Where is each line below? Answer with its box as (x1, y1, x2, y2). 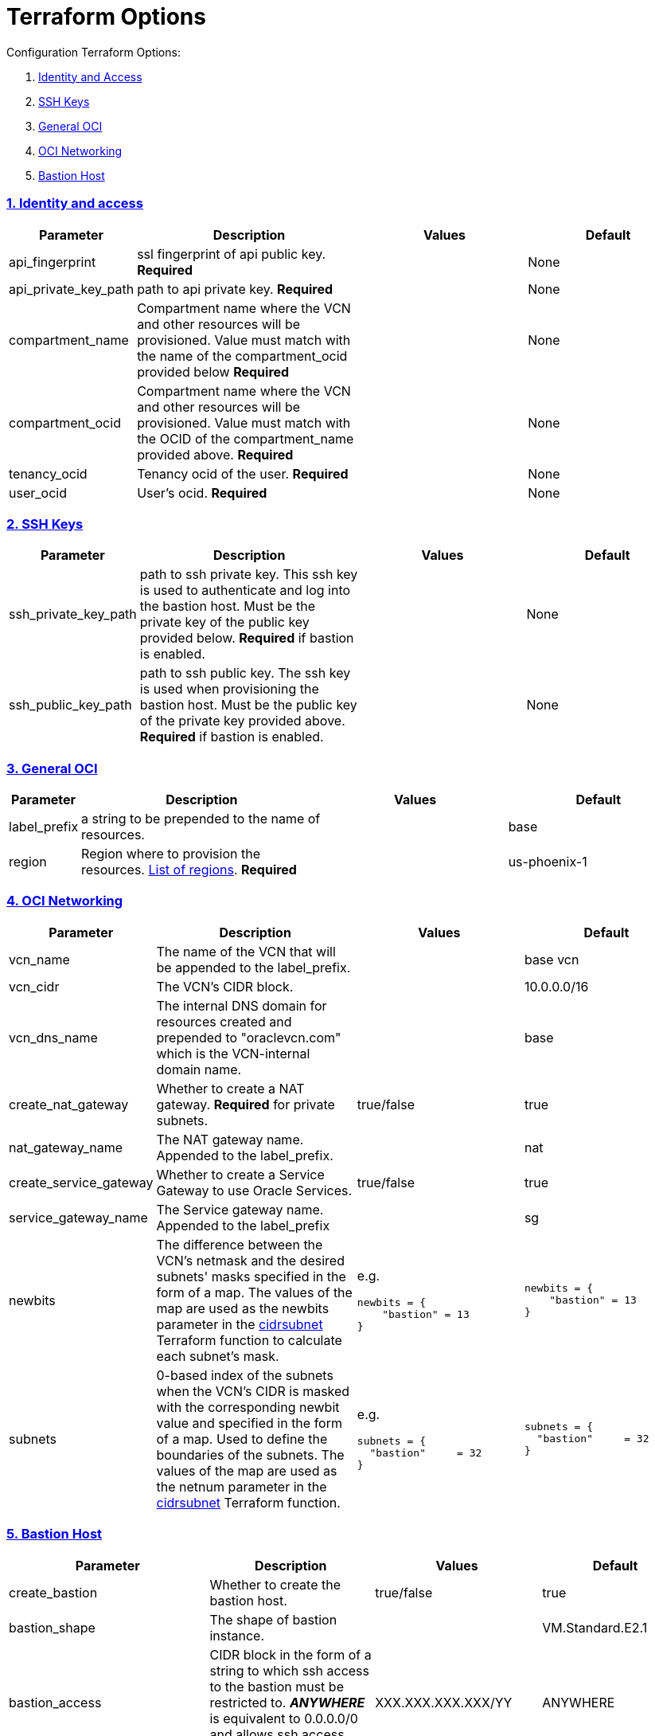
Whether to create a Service (156, 1166, 325, 1183)
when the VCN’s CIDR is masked (156, 1382, 350, 1399)
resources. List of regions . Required (81, 862, 297, 878)
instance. (209, 1627, 265, 1644)
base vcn (524, 951, 579, 968)
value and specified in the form (156, 1414, 342, 1431)
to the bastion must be (209, 1678, 344, 1695)
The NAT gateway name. (156, 1131, 304, 1148)
